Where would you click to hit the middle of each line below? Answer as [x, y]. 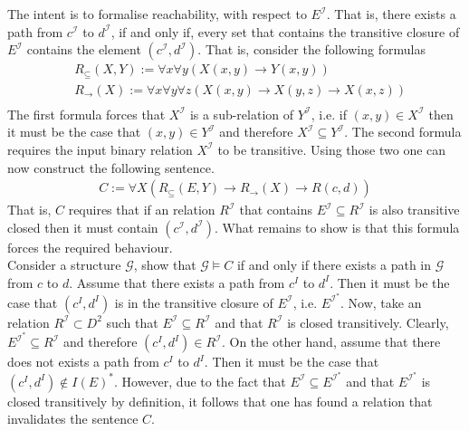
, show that [165, 265]
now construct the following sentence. [111, 167]
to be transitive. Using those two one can [332, 149]
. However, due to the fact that [200, 381]
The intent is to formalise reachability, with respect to [157, 14]
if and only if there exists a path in [334, 265]
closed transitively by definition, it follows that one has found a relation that [220, 401]
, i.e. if [329, 114]
